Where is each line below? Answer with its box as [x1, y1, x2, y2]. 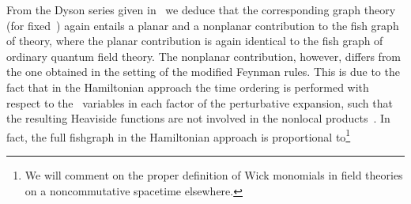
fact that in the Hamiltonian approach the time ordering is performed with [6, 78, 369, 95]
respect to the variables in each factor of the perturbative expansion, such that [6, 94, 393, 111]
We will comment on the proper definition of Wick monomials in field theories [25, 167, 403, 183]
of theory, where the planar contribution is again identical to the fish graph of [6, 32, 383, 49]
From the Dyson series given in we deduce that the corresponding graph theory [6, 2, 396, 17]
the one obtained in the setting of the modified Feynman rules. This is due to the [6, 63, 400, 80]
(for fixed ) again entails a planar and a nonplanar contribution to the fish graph [6, 17, 399, 33]
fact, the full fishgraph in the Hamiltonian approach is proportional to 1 [6, 126, 351, 145]
